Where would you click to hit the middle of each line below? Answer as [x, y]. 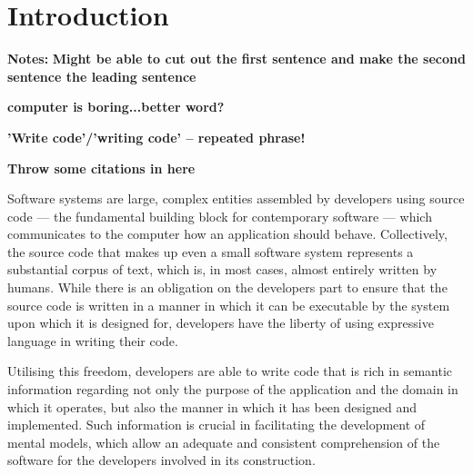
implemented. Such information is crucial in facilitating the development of [216, 425]
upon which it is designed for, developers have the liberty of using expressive [221, 323]
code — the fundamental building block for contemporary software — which [220, 216]
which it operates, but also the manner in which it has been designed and [212, 406]
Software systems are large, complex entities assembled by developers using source [236, 198]
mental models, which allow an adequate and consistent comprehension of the [224, 442]
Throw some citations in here [101, 168]
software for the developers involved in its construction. [161, 460]
